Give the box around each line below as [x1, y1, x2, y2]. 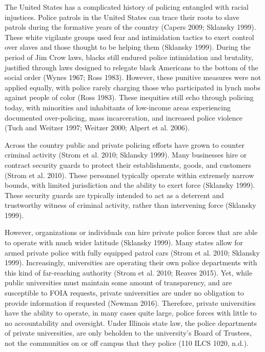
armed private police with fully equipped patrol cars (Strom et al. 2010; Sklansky [5, 247, 260, 258]
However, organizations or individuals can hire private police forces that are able [5, 227, 258, 238]
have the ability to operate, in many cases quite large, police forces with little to [5, 307, 257, 318]
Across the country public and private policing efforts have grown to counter [5, 139, 244, 150]
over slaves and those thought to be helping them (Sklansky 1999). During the [5, 42, 251, 52]
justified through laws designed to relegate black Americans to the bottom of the [5, 62, 258, 72]
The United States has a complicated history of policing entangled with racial [5, 2, 249, 12]
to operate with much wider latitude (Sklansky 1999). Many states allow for [5, 237, 243, 248]
